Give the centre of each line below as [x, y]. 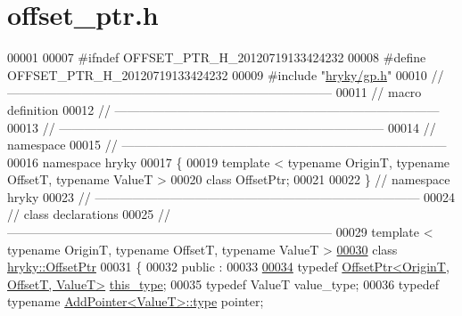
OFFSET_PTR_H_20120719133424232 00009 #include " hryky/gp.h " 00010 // [226, 74]
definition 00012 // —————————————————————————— [223, 109]
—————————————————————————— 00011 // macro [214, 92]
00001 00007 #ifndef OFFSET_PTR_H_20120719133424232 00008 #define [217, 57]
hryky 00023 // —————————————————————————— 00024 [231, 196]
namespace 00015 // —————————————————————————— [227, 145]
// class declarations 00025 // [89, 214]
